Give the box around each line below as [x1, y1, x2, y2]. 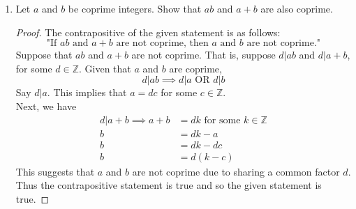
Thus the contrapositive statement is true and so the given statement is [15, 178, 322, 192]
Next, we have [15, 98, 77, 113]
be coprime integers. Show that [68, 1, 202, 15]
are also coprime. [260, 1, 333, 15]
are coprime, [169, 61, 222, 75]
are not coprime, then [116, 38, 209, 49]
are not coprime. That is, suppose [131, 47, 276, 62]
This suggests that [15, 164, 95, 178]
